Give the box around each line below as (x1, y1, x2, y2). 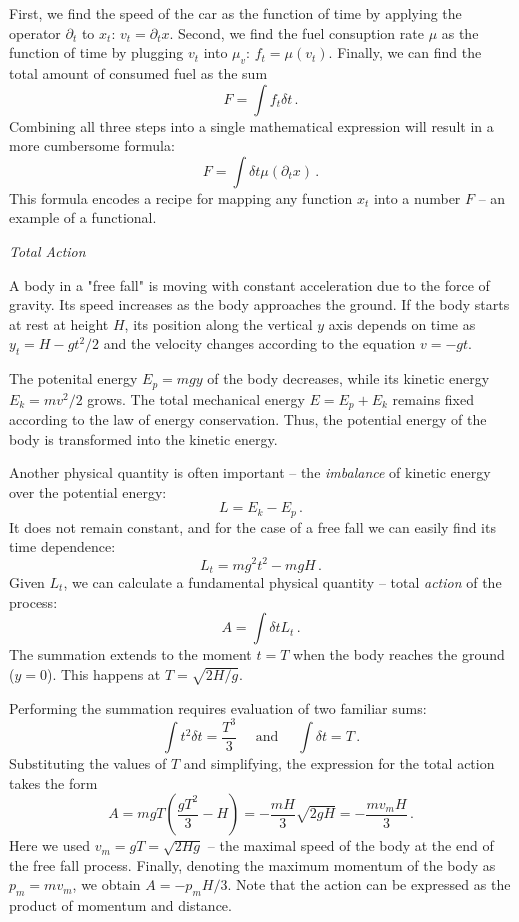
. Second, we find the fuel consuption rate (169, 22, 424, 43)
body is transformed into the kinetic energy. (9, 428, 278, 449)
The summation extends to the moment (9, 644, 252, 665)
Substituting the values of (9, 753, 167, 774)
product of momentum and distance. (9, 895, 232, 916)
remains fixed (392, 388, 474, 409)
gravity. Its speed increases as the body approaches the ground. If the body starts (9, 294, 510, 315)
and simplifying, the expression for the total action (183, 753, 495, 774)
